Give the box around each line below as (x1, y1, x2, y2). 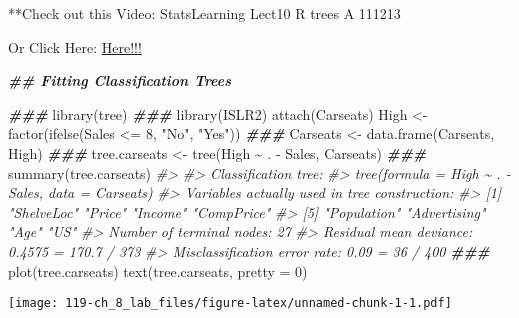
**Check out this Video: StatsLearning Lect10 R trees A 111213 (8, 3, 401, 23)
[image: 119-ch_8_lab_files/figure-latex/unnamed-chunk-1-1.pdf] (8, 296, 452, 311)
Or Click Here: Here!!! (8, 36, 142, 57)
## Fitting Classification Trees (8, 70, 232, 91)
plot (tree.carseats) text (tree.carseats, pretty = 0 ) (8, 260, 308, 281)
